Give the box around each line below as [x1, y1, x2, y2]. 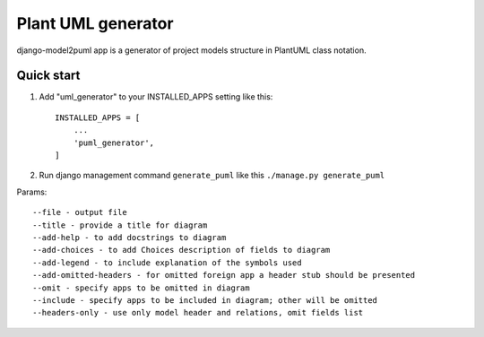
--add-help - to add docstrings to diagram [32, 232, 227, 242]
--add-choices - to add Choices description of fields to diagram [32, 245, 331, 255]
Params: [16, 186, 48, 197]
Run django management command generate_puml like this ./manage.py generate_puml [39, 170, 385, 181]
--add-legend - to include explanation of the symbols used [32, 257, 302, 268]
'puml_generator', [73, 137, 155, 148]
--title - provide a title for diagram [32, 220, 208, 230]
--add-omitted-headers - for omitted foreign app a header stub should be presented [32, 270, 416, 281]
